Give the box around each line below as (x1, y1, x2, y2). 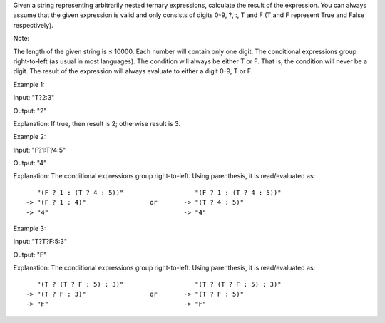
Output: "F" (13, 250, 47, 259)
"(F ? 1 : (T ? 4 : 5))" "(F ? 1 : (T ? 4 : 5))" (36, 188, 282, 196)
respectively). (13, 21, 53, 29)
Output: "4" (13, 159, 47, 168)
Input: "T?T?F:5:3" (13, 237, 68, 246)
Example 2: (13, 133, 46, 141)
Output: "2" (13, 106, 47, 115)
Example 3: (13, 225, 46, 233)
